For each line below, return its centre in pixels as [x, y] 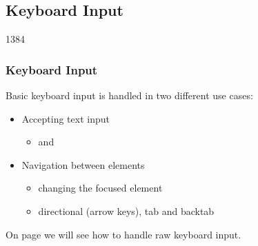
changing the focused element [100, 188]
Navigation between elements [83, 164]
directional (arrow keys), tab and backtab [126, 211]
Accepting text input [66, 118]
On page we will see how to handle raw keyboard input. [123, 234]
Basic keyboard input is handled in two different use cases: [129, 95]
